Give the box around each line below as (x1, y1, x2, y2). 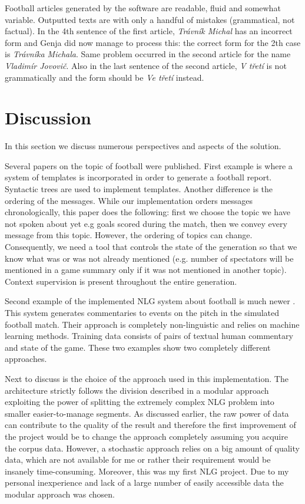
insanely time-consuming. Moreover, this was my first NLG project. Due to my (5, 465, 289, 477)
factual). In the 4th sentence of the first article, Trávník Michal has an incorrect (5, 25, 293, 37)
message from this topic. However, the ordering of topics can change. (5, 229, 253, 241)
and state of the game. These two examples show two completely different (5, 341, 271, 353)
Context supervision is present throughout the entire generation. (5, 275, 237, 287)
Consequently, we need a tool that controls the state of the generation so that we (5, 241, 297, 253)
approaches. (5, 353, 47, 365)
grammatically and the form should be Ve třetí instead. (5, 71, 204, 83)
